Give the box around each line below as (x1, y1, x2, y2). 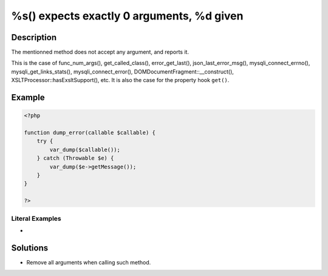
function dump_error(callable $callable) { (24, 129, 156, 136)
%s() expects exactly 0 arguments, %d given (11, 9, 244, 22)
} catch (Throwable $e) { (36, 155, 114, 162)
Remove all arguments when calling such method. (26, 258, 151, 266)
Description (11, 32, 57, 43)
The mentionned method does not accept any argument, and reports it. (11, 49, 190, 56)
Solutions (11, 243, 49, 253)
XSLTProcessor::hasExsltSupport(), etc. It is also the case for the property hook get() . (11, 77, 230, 84)
